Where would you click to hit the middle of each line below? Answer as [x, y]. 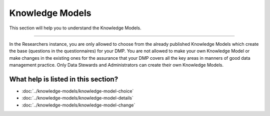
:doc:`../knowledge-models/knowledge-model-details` [77, 98]
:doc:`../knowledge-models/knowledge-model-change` [78, 105]
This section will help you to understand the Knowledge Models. [75, 28]
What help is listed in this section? [64, 79]
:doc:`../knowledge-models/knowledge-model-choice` [78, 91]
